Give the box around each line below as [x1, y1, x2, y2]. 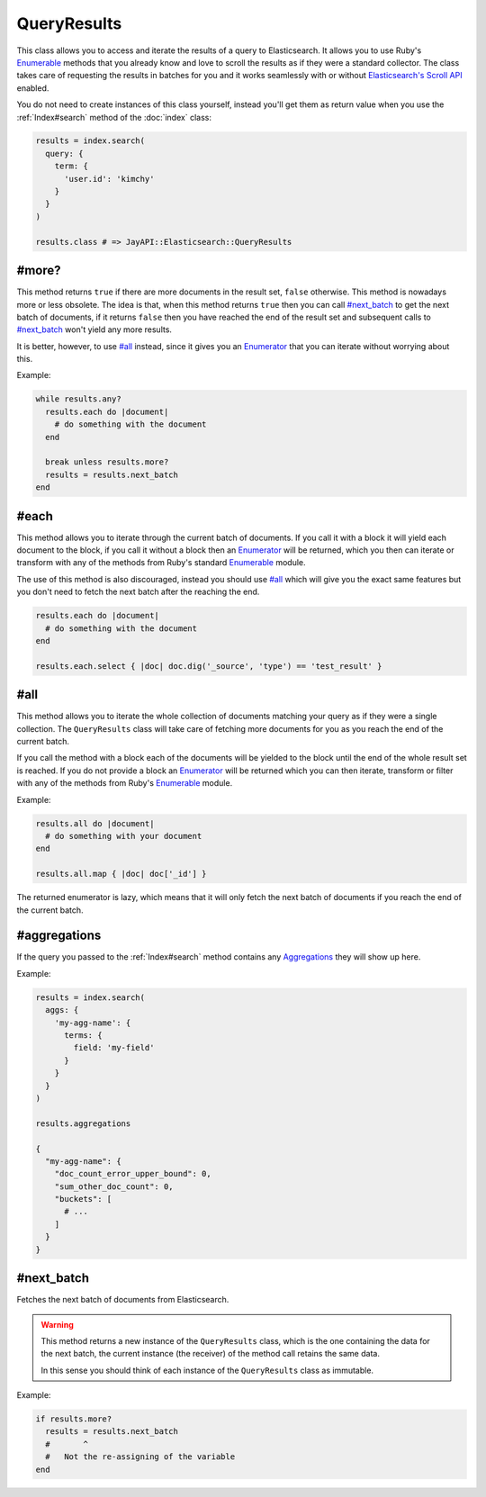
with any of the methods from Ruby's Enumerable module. [16, 778, 233, 789]
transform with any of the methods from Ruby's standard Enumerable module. [16, 557, 306, 568]
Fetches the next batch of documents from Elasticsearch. [16, 1294, 229, 1305]
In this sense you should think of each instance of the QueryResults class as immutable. [40, 1365, 373, 1375]
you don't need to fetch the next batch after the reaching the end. [16, 586, 260, 598]
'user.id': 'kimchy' [64, 174, 155, 184]
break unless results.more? [45, 457, 169, 467]
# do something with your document [45, 831, 202, 841]
